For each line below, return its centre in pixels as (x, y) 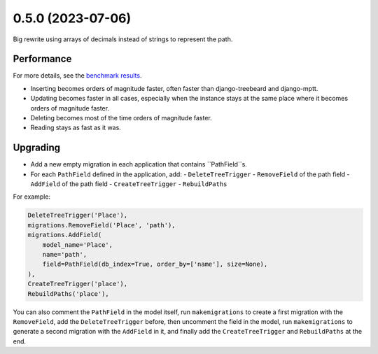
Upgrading (37, 148)
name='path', (65, 255)
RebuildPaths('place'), (69, 293)
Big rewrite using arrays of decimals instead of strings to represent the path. (123, 39)
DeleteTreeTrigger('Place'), (78, 215)
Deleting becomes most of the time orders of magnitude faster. (121, 118)
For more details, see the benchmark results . (77, 76)
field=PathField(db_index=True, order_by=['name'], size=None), (155, 264)
